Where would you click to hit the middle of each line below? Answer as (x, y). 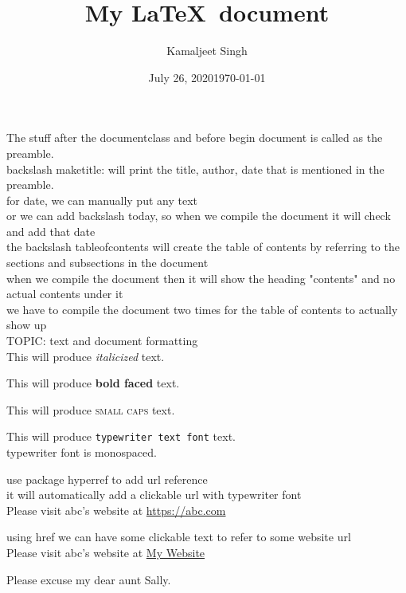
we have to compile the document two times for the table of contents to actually (202, 309)
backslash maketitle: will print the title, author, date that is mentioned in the (195, 169)
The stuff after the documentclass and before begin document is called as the (195, 137)
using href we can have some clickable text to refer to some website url (179, 537)
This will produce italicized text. (86, 356)
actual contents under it (65, 294)
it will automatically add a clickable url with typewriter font (154, 495)
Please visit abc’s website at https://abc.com (116, 510)
